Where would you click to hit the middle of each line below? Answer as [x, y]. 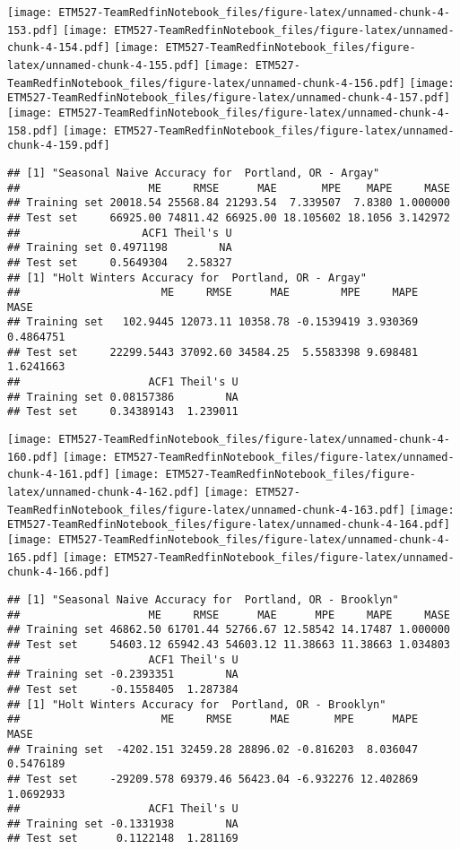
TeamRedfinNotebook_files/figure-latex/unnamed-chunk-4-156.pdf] [206, 83]
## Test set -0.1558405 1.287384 [123, 689]
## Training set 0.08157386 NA [123, 397]
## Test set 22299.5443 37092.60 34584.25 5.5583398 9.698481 [213, 352]
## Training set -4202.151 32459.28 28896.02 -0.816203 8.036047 [213, 749]
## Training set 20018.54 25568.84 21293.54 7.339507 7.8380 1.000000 [229, 203]
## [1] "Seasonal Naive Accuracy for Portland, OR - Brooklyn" [203, 599]
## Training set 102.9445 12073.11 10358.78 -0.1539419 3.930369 [213, 322]
